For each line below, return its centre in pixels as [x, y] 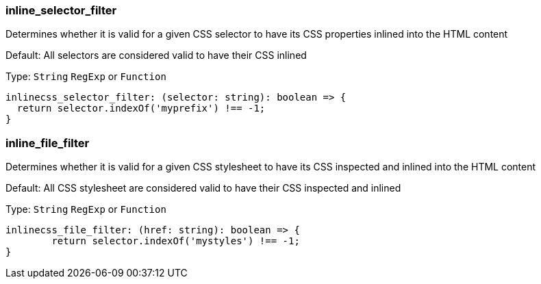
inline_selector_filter [61, 10]
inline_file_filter [48, 143]
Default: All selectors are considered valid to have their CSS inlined [156, 55]
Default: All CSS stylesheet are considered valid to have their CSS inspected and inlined [203, 188]
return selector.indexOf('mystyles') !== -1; [176, 241]
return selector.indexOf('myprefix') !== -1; [141, 108]
